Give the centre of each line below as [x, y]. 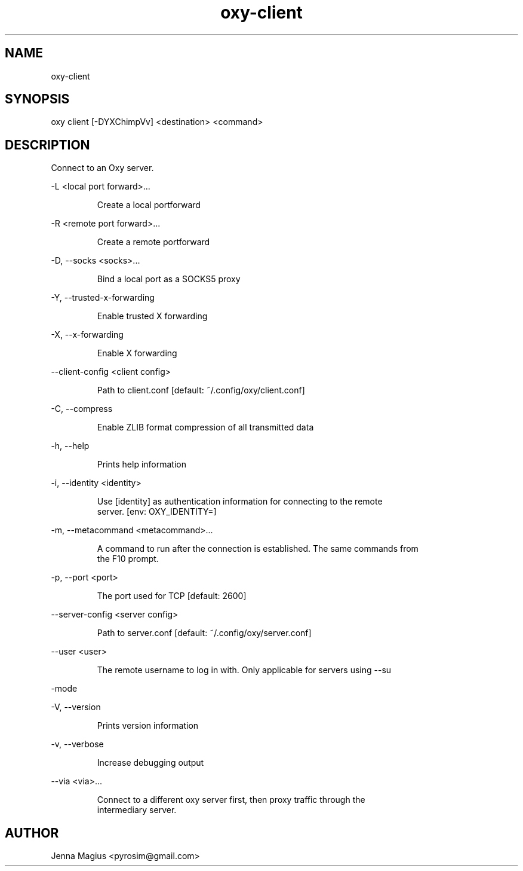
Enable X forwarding [137, 353]
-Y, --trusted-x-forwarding [103, 298]
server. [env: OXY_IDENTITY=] [157, 512]
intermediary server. [137, 810]
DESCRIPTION [47, 145]
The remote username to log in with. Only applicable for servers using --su [244, 670]
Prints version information [148, 726]
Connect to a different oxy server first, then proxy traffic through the [231, 800]
